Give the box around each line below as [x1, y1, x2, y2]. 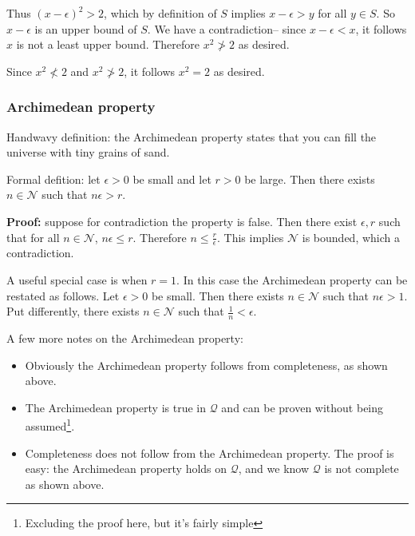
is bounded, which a [302, 228, 401, 245]
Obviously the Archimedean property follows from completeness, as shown [25, 356, 388, 373]
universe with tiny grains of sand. [6, 144, 170, 161]
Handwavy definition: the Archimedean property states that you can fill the [6, 128, 377, 145]
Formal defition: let [6, 170, 101, 187]
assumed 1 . [25, 415, 75, 435]
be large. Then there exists [244, 170, 375, 187]
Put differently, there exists [6, 303, 140, 320]
